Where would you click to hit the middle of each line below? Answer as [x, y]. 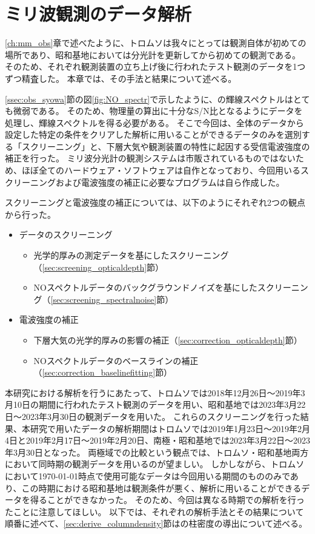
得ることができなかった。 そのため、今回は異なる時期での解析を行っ [167, 500]
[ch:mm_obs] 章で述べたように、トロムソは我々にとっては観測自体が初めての [156, 43]
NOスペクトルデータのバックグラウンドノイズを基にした [145, 287]
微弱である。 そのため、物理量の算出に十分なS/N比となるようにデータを [158, 111]
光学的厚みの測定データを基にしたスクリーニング [131, 255]
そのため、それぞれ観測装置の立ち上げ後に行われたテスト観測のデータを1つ [155, 66]
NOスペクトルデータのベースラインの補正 [116, 360]
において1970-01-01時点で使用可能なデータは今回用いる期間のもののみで [148, 475]
